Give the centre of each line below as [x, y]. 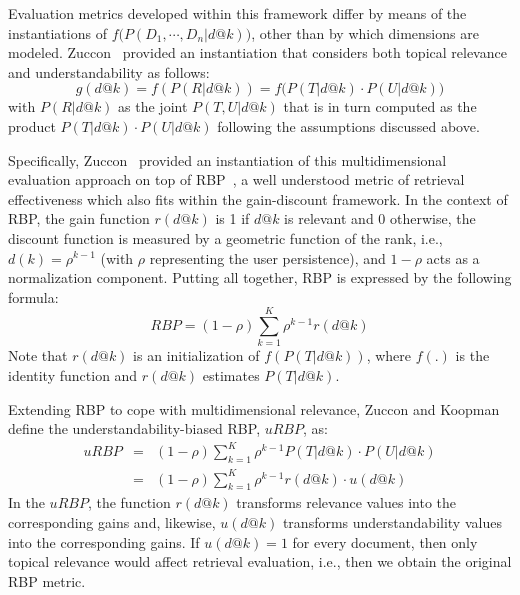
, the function [129, 502]
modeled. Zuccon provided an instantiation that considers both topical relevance [257, 52]
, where [389, 355]
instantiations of [57, 32]
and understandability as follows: [109, 71]
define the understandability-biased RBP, [134, 428]
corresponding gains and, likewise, [112, 522]
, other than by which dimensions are [365, 32]
